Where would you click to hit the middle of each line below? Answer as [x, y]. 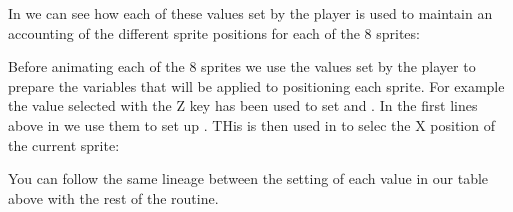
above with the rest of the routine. [113, 197]
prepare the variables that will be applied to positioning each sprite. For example [256, 85]
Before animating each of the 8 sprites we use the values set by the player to [242, 66]
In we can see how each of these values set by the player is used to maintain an [250, 13]
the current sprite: [64, 144]
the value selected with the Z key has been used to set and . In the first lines [243, 105]
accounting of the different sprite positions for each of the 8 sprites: [214, 32]
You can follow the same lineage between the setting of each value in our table [248, 178]
